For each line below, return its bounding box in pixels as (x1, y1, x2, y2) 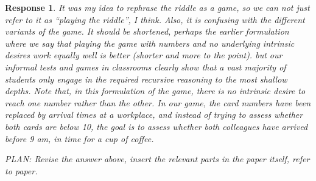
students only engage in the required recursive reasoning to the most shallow (5, 72, 287, 85)
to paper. (5, 164, 38, 177)
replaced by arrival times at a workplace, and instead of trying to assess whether (5, 108, 303, 121)
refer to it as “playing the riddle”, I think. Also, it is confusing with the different (5, 13, 305, 26)
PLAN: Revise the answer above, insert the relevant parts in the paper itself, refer (5, 152, 310, 165)
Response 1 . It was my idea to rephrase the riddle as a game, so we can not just (5, 1, 310, 13)
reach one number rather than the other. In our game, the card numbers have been (5, 96, 311, 109)
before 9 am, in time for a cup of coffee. (5, 132, 154, 145)
